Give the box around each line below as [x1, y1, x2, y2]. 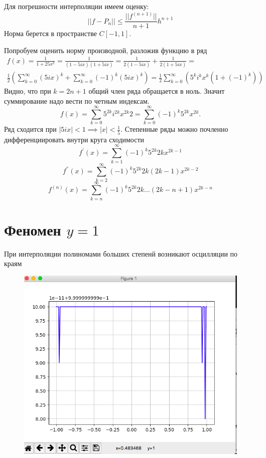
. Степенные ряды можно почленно [120, 124, 228, 134]
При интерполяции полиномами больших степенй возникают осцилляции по [4, 248, 238, 259]
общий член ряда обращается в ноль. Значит [88, 86, 225, 96]
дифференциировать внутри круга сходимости [4, 134, 145, 144]
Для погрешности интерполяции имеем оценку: [4, 1, 149, 11]
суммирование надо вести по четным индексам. [4, 95, 150, 106]
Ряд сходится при [4, 124, 57, 134]
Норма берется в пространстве [4, 28, 97, 39]
